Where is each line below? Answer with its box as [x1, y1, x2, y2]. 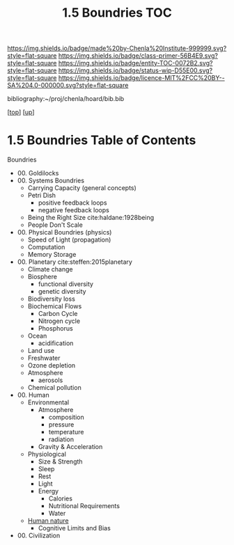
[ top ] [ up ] [7, 108, 35, 116]
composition [48, 413, 85, 422]
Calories [48, 494, 73, 503]
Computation [27, 243, 65, 251]
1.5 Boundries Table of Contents [7, 132, 196, 148]
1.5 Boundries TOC [62, 5, 172, 21]
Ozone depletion [27, 361, 76, 370]
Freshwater [27, 354, 61, 363]
